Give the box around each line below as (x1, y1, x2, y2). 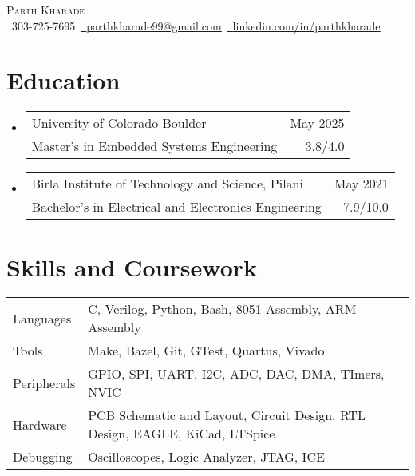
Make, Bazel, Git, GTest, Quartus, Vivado (88, 341, 325, 360)
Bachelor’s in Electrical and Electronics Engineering (31, 197, 322, 216)
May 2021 (334, 174, 389, 193)
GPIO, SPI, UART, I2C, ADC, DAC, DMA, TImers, (88, 364, 385, 383)
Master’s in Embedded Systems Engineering (31, 137, 278, 156)
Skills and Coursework (6, 250, 258, 283)
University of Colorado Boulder (31, 113, 207, 133)
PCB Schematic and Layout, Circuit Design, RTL (88, 406, 366, 425)
